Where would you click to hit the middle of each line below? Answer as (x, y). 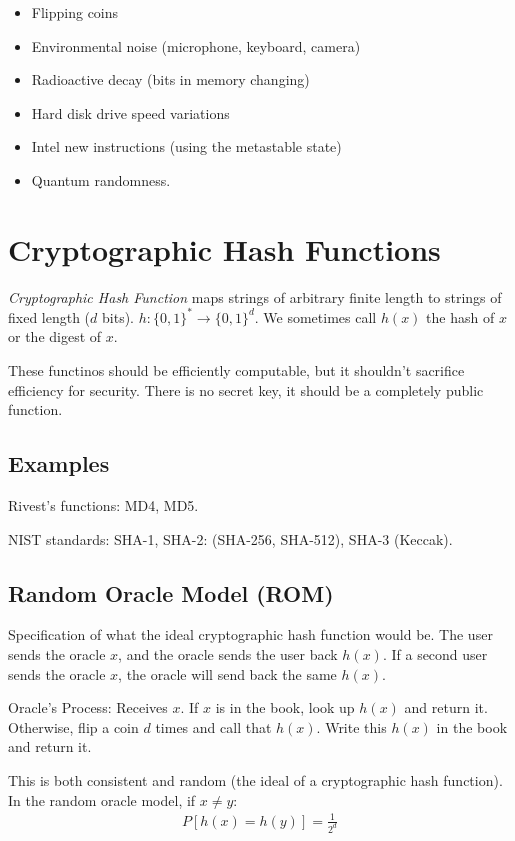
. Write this (351, 726)
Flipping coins (75, 12)
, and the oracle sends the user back (228, 653)
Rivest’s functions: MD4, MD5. (103, 504)
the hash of (460, 316)
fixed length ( (49, 316)
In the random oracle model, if (102, 799)
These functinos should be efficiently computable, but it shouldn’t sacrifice (236, 369)
